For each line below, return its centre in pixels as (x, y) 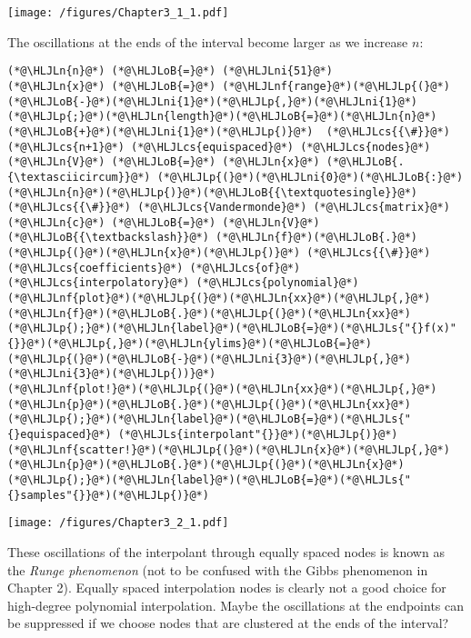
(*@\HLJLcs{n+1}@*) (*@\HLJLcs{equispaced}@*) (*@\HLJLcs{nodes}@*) (219, 147)
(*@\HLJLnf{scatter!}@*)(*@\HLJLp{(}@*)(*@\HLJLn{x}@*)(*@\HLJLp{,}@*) (229, 449)
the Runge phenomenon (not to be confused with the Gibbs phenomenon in (218, 569)
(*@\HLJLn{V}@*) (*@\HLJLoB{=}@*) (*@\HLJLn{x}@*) (164, 162)
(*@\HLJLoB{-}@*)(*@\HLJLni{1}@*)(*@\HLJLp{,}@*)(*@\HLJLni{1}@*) (213, 101)
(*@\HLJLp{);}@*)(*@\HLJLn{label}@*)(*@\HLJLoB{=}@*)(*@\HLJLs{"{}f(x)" (232, 329)
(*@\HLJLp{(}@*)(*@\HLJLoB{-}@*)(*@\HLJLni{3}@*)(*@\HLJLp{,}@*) (209, 359)
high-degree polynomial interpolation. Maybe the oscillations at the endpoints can (236, 605)
